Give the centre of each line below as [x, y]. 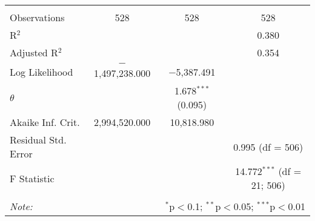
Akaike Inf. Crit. [45, 122]
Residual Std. [38, 140]
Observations [37, 17]
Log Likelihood [41, 71]
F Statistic [32, 178]
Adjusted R [34, 52]
